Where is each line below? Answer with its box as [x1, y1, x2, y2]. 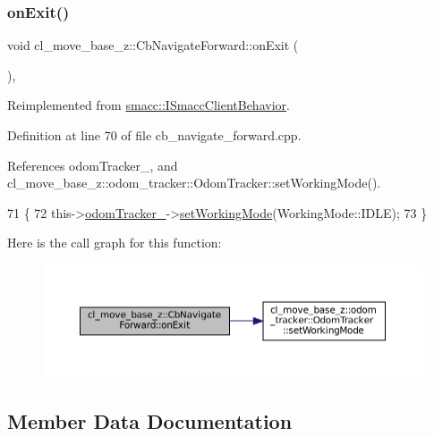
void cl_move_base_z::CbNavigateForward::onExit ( [7, 36, 299, 54]
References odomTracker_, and [7, 155, 178, 174]
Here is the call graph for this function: [7, 233, 222, 252]
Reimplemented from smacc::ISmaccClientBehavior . [7, 96, 290, 114]
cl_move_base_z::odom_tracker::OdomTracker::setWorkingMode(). [7, 173, 381, 192]
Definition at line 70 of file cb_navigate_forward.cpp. [7, 126, 302, 144]
